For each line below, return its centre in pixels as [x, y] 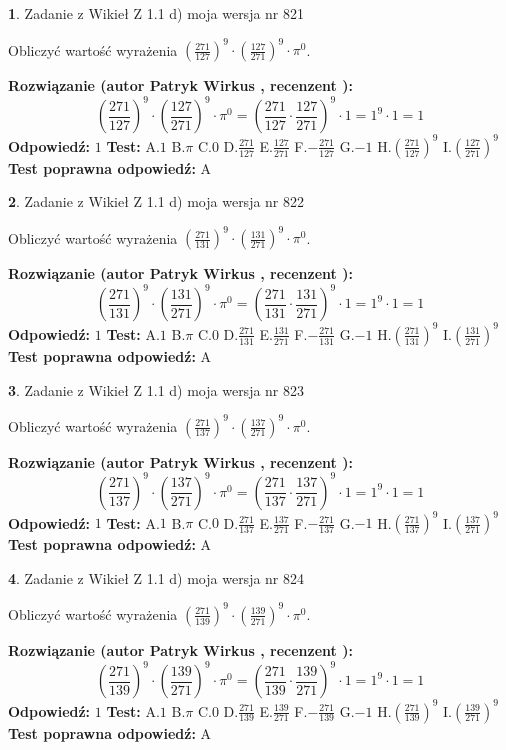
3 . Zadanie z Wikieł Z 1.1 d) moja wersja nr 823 [156, 389]
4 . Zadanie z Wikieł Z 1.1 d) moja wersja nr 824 [156, 577]
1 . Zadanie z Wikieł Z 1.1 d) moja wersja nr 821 [156, 13]
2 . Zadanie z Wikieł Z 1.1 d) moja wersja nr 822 [156, 201]
